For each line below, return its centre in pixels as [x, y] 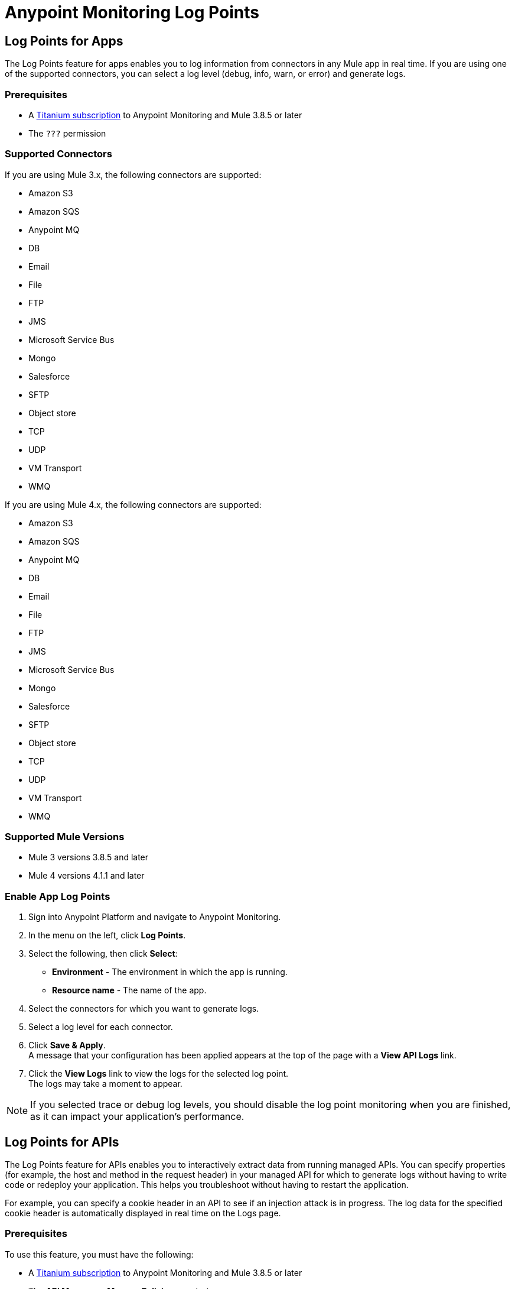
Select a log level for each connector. [101, 1027]
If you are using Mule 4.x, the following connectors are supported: [133, 504]
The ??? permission [67, 133]
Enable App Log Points [58, 896]
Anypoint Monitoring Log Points [132, 12]
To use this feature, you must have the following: [99, 1254]
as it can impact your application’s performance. [137, 1117]
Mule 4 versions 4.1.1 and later [87, 876]
